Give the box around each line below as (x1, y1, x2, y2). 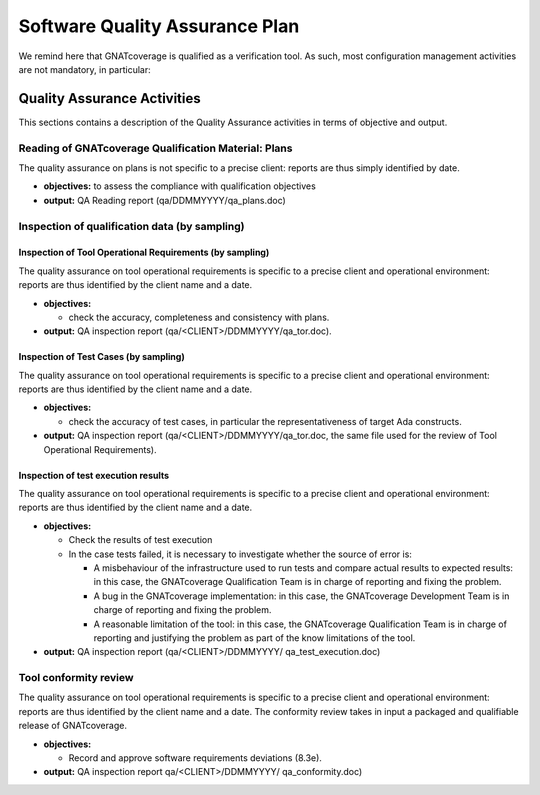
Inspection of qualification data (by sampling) (18, 219, 245, 233)
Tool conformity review (18, 671, 134, 685)
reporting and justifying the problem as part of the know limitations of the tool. (93, 631, 416, 644)
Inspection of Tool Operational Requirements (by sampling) (18, 246, 270, 259)
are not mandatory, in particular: (18, 63, 152, 75)
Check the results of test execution (68, 534, 213, 546)
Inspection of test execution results (18, 469, 170, 481)
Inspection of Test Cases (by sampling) (18, 351, 185, 363)
